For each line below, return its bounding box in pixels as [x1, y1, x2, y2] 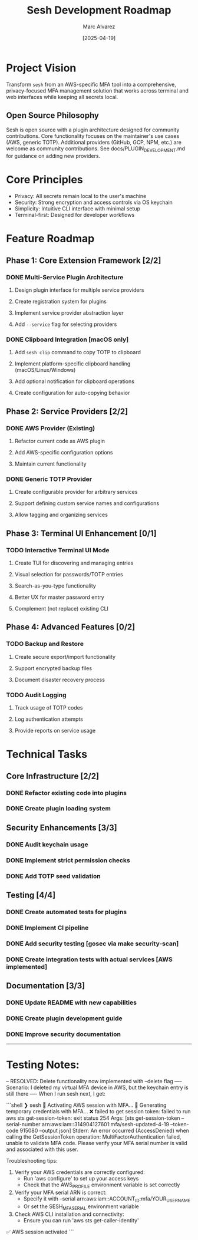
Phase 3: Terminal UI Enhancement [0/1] [6, 528, 157, 538]
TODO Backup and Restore [6, 640, 84, 648]
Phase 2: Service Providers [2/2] [6, 406, 128, 416]
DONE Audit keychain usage [6, 840, 88, 849]
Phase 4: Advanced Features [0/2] [6, 622, 136, 632]
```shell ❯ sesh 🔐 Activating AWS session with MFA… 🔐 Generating [6, 1102, 167, 1109]
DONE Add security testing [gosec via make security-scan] [6, 939, 179, 948]
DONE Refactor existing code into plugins [6, 789, 127, 797]
